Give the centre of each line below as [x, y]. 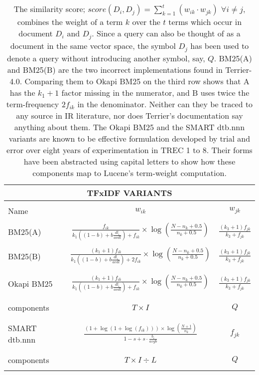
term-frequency [33, 104]
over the [146, 22]
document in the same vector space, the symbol [93, 45]
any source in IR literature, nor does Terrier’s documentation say [129, 115]
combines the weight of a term [70, 22]
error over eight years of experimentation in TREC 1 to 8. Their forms [129, 150]
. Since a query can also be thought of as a [166, 33]
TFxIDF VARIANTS [129, 192]
